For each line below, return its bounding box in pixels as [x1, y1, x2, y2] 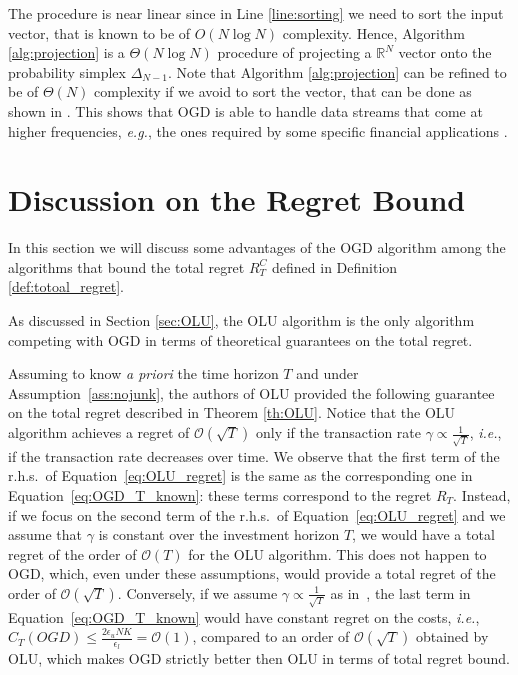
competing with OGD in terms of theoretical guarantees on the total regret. [8, 329, 473, 350]
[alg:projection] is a [8, 42, 125, 63]
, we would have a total [352, 524, 495, 545]
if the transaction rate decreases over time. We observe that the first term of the [8, 445, 500, 466]
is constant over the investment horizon [98, 524, 340, 545]
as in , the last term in [330, 582, 471, 603]
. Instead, [453, 484, 511, 505]
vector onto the [398, 42, 492, 63]
